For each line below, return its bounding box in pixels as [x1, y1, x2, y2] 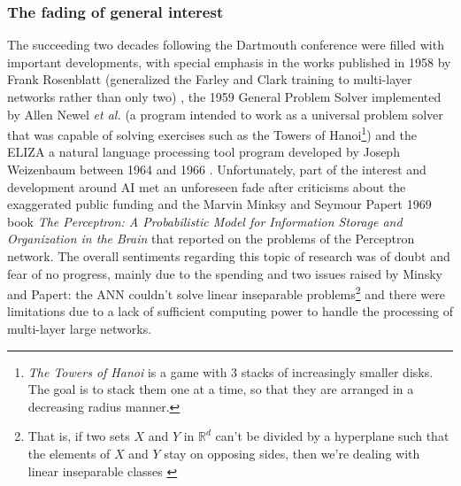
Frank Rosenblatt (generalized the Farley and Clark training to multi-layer [7, 70, 412, 89]
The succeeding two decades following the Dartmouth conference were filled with [7, 35, 444, 54]
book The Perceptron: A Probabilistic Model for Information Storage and [7, 212, 403, 230]
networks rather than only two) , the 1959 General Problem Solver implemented [7, 88, 442, 105]
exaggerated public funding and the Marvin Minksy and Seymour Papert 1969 [7, 195, 432, 213]
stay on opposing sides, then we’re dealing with [164, 444, 420, 462]
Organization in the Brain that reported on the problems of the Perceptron [7, 229, 415, 248]
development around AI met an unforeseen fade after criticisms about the [7, 177, 406, 196]
